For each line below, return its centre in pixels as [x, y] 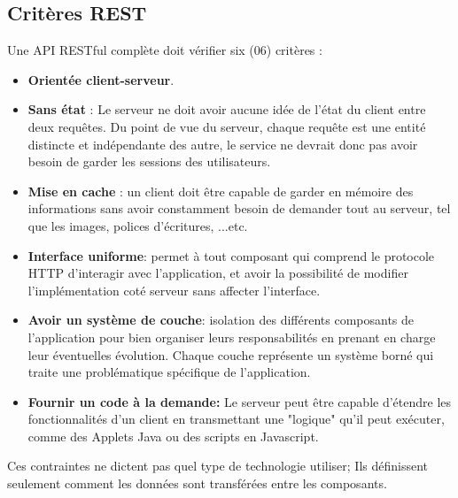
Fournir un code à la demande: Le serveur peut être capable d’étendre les [240, 401]
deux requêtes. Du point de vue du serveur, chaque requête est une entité [227, 126]
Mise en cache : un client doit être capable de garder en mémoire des [221, 191]
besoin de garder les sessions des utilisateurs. [149, 161]
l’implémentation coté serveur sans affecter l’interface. [174, 290]
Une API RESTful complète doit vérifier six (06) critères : [165, 50]
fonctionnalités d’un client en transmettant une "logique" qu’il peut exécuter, [236, 419]
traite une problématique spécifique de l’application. [169, 372]
